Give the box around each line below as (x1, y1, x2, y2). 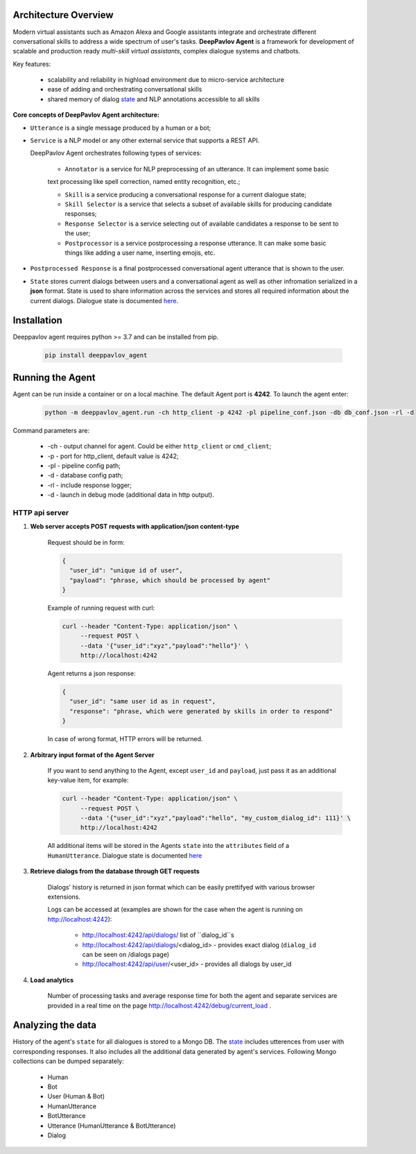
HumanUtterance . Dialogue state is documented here (47, 851, 202, 860)
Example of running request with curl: (47, 604, 155, 612)
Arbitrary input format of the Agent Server (30, 750, 155, 759)
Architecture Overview (12, 9, 114, 21)
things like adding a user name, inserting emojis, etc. (64, 248, 216, 257)
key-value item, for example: (47, 776, 129, 784)
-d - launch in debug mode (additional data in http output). (47, 491, 214, 499)
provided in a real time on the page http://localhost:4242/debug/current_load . (47, 1001, 272, 1010)
